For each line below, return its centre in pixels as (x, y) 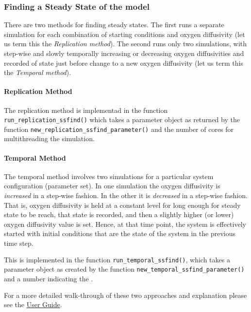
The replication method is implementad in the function (86, 110)
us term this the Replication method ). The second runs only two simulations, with (125, 44)
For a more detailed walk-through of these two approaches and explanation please (125, 295)
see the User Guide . (33, 304)
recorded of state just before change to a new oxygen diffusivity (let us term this (124, 63)
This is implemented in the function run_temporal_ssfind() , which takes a (117, 259)
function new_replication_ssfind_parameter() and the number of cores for (119, 129)
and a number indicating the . (49, 278)
